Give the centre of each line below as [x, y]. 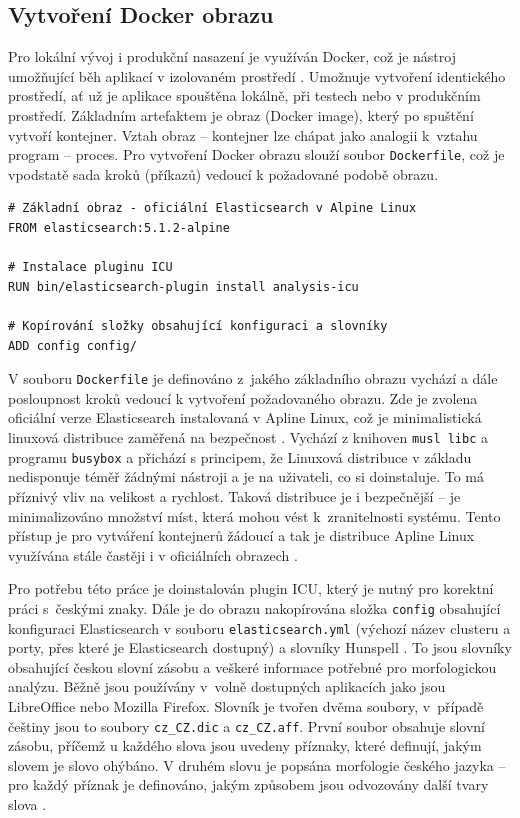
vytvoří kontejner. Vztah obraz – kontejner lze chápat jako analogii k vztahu [243, 134]
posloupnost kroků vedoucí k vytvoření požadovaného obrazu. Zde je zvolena [243, 397]
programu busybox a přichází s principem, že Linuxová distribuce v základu [240, 456]
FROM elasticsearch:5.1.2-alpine [119, 228]
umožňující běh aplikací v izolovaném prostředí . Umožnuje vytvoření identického [257, 75]
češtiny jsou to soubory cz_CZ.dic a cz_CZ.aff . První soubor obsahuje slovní [246, 725]
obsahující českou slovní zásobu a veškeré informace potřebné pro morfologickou [252, 666]
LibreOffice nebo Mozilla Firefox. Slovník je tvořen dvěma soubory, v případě [246, 705]
